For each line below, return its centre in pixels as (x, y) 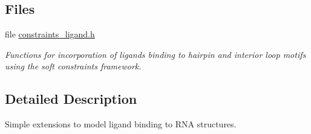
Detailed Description (71, 99)
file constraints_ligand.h (50, 34)
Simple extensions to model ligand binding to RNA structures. (121, 124)
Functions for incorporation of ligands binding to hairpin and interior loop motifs (155, 54)
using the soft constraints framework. (73, 66)
